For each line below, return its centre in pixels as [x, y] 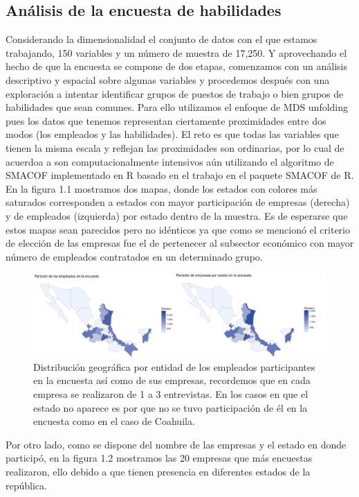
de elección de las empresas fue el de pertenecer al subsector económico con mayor [180, 243]
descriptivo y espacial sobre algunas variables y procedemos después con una [168, 79]
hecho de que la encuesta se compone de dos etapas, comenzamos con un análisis [176, 66]
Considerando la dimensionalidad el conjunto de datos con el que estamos [162, 39]
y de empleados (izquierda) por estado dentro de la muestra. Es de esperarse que [177, 215]
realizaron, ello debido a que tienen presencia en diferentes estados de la [158, 471]
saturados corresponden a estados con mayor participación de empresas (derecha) [178, 202]
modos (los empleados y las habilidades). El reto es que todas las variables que [172, 134]
